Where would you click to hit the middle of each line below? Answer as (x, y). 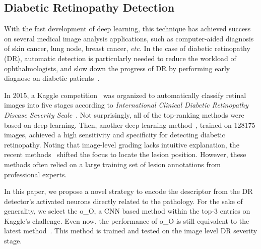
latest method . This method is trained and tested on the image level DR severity (131, 231)
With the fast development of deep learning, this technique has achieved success (127, 29)
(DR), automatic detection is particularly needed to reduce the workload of (120, 58)
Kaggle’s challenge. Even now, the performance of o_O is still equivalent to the (127, 220)
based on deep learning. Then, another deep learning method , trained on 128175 (130, 124)
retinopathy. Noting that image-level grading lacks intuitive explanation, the (122, 144)
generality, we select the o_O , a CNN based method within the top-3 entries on (127, 211)
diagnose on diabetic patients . (52, 78)
